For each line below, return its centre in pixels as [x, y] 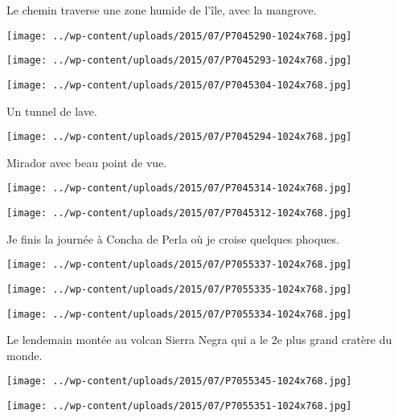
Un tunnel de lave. [52, 111]
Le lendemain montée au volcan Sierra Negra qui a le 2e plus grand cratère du [199, 340]
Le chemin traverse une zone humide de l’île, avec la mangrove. [162, 10]
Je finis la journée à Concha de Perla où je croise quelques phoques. [173, 238]
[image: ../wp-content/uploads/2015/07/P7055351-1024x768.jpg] [179, 406]
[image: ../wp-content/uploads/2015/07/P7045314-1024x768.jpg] [179, 189]
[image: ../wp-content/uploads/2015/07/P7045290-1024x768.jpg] [179, 36]
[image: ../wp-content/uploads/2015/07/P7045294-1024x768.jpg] [179, 137]
